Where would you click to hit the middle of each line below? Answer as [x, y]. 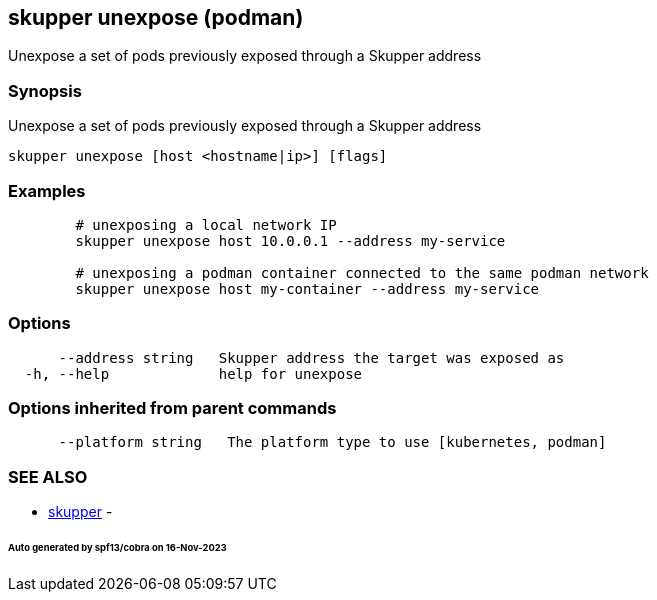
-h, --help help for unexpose [193, 373]
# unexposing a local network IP [206, 224]
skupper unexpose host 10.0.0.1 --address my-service [290, 240]
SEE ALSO [48, 476]
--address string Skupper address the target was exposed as [311, 357]
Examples [47, 190]
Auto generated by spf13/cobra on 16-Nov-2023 [117, 548]
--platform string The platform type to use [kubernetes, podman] [332, 442]
